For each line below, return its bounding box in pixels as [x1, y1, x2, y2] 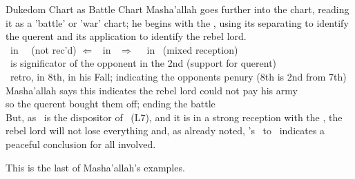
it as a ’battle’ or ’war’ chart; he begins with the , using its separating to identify [6, 15, 349, 30]
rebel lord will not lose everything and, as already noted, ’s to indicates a [6, 123, 325, 138]
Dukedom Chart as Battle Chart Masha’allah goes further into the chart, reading [6, 2, 349, 16]
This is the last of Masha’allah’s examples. [6, 160, 185, 174]
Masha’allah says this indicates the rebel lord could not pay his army [6, 83, 298, 97]
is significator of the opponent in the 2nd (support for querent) [10, 56, 277, 70]
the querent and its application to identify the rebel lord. [6, 29, 247, 43]
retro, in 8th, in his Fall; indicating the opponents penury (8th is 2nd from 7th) [10, 69, 347, 83]
